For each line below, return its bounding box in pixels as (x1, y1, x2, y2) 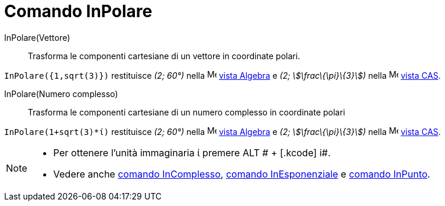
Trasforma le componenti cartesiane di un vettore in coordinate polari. (28, 50, 301, 61)
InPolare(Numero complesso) (4, 88, 118, 99)
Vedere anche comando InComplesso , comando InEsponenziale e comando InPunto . (53, 168, 430, 180)
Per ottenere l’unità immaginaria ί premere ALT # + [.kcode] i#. (53, 146, 331, 159)
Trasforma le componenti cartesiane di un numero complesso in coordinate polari (28, 107, 346, 117)
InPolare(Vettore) (4, 32, 70, 43)
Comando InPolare (4, 1, 153, 21)
